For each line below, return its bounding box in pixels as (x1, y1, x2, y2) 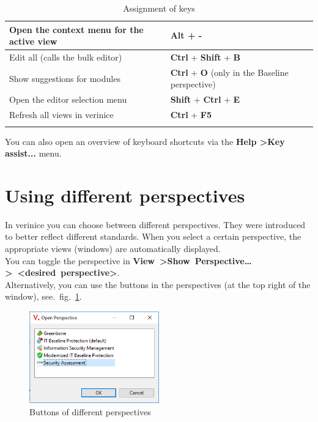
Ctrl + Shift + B (170, 51, 241, 64)
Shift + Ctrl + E (170, 93, 240, 106)
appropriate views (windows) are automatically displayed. (5, 242, 221, 254)
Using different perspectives (5, 182, 245, 207)
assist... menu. (5, 147, 62, 160)
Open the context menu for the (9, 23, 144, 35)
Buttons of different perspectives (29, 405, 151, 418)
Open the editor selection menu (9, 93, 127, 106)
